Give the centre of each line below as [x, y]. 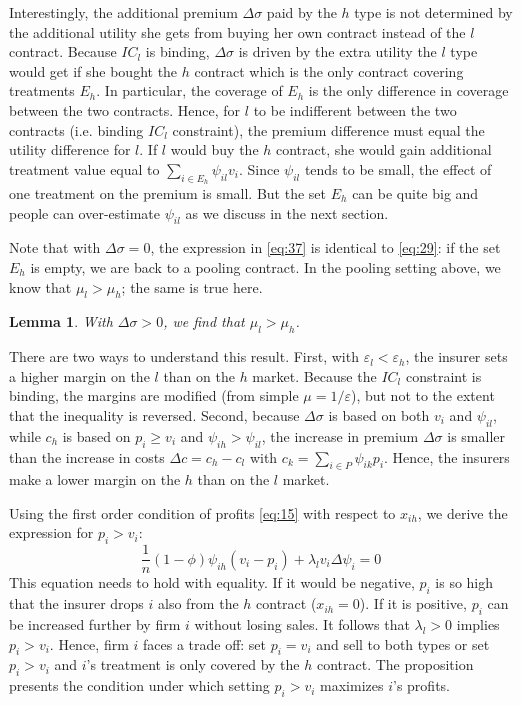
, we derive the [462, 512]
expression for [51, 532]
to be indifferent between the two [355, 109]
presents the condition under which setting [139, 685]
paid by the [301, 12]
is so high [464, 582]
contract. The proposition [395, 664]
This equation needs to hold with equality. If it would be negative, [212, 582]
